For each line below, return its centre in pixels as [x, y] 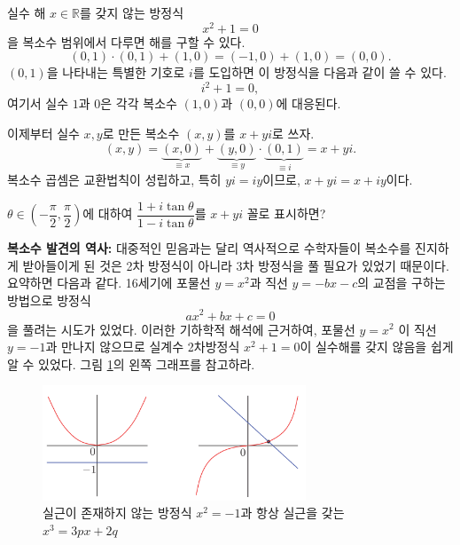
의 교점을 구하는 [402, 283]
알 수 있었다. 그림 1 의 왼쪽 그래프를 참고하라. [131, 363]
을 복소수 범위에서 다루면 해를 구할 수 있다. [126, 41]
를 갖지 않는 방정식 [132, 12]
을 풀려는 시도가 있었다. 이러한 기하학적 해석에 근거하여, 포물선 [181, 329]
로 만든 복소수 [141, 133]
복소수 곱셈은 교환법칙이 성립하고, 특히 [114, 179]
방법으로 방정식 [49, 300]
